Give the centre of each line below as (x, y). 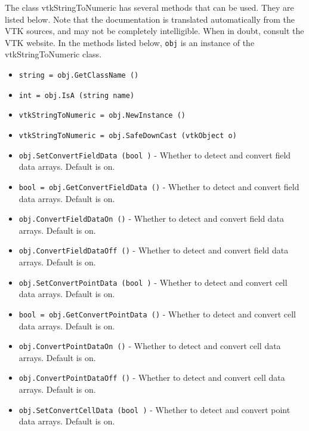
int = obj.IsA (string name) (77, 95)
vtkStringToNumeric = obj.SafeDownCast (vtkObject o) (128, 136)
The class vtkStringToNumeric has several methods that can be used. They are (149, 7)
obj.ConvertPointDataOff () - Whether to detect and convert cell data (152, 377)
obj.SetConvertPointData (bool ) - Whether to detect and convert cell (153, 282)
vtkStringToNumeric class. (53, 54)
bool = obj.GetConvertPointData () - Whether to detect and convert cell (157, 314)
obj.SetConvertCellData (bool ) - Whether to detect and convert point (154, 409)
